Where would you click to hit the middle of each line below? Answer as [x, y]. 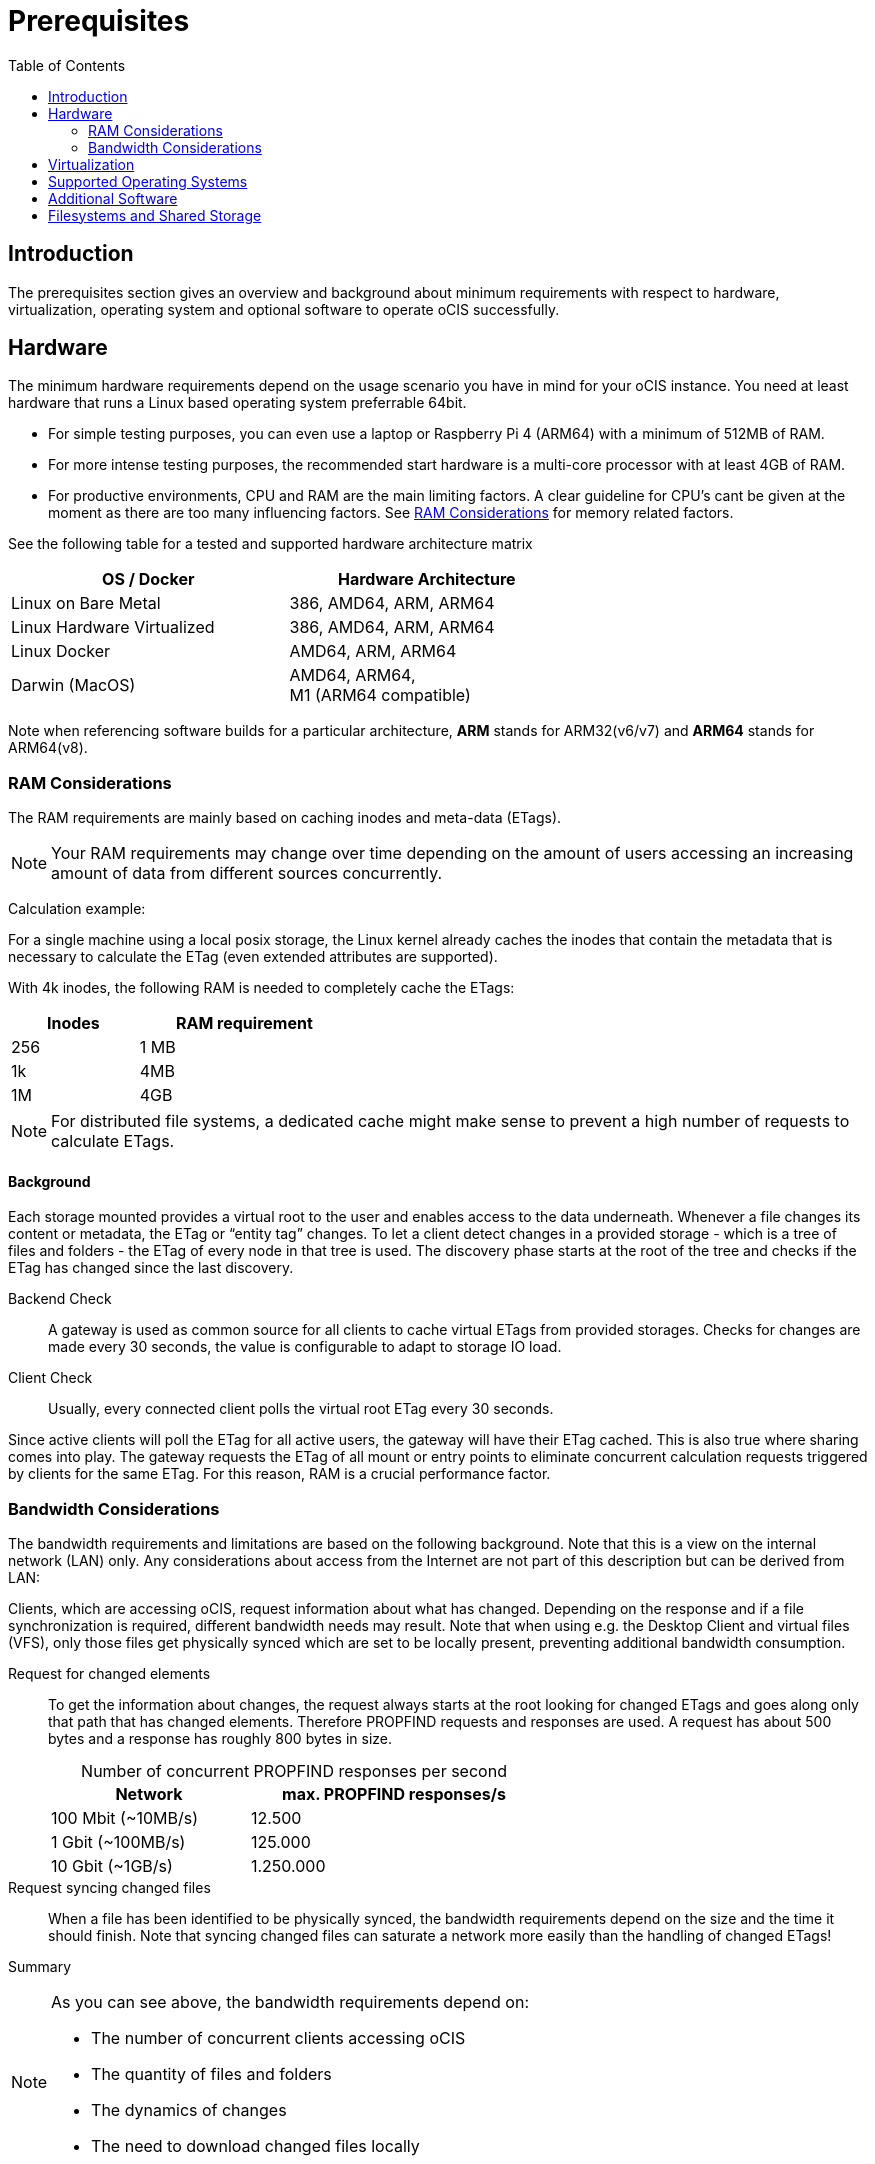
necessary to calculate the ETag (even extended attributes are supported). [253, 957]
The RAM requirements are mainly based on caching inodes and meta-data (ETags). [285, 818]
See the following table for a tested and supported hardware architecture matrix [270, 544]
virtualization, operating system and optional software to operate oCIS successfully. [284, 309]
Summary [40, 1967]
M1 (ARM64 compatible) [380, 695]
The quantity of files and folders [211, 2074]
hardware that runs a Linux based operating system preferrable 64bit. [237, 403]
